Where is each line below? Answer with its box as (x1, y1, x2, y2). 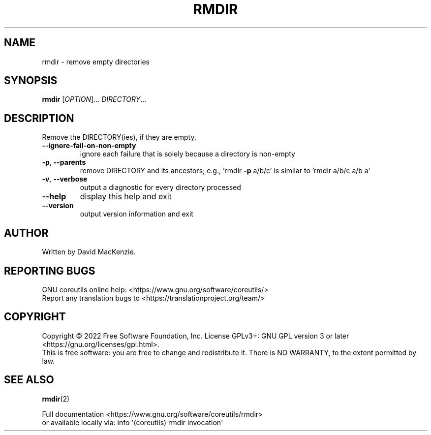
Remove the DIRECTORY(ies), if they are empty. (42, 133, 196, 142)
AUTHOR (4, 226, 49, 239)
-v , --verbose (42, 175, 88, 184)
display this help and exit (80, 191, 172, 202)
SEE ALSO (4, 373, 54, 386)
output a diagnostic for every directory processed (80, 183, 241, 192)
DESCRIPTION (4, 112, 74, 124)
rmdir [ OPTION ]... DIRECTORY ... (42, 95, 147, 104)
